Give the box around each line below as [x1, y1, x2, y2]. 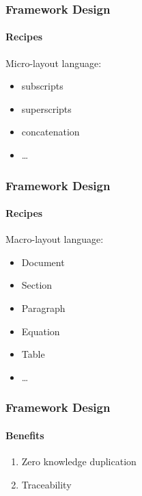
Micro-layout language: [5, 55, 102, 70]
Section [21, 278, 53, 292]
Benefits [5, 428, 44, 442]
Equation [21, 324, 60, 338]
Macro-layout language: [5, 232, 104, 246]
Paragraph [21, 301, 66, 315]
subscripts [21, 79, 63, 93]
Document [21, 254, 65, 269]
